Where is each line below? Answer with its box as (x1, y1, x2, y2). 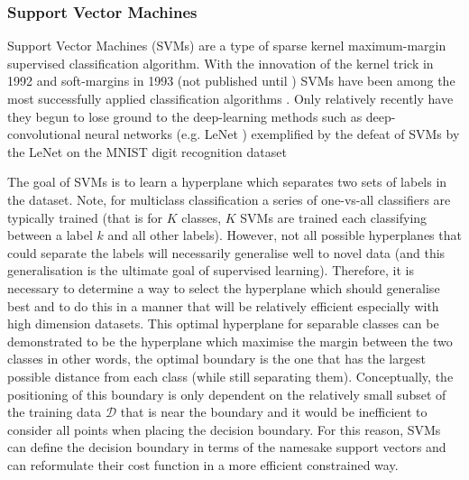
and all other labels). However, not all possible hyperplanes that (107, 226, 462, 245)
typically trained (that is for (7, 208, 163, 226)
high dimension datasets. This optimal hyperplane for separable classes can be (7, 314, 439, 333)
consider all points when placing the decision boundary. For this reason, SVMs (7, 420, 441, 438)
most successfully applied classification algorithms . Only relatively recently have (7, 89, 454, 107)
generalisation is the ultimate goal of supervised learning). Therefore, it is (7, 261, 414, 280)
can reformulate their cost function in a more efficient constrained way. (7, 455, 399, 474)
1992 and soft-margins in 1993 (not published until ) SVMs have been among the (7, 71, 455, 90)
